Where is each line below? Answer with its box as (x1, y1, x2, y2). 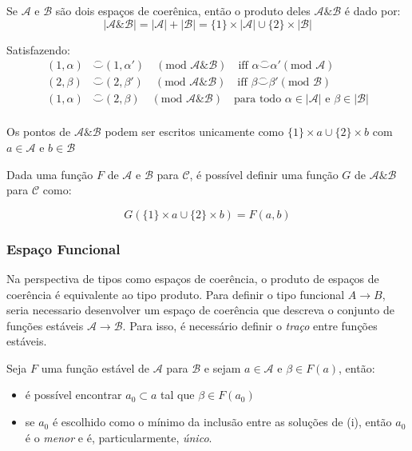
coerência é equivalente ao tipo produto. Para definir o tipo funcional (6, 285, 345, 302)
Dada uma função (6, 166, 93, 182)
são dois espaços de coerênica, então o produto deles (55, 2, 311, 18)
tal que (160, 386, 195, 403)
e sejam (204, 359, 241, 376)
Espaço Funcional (6, 238, 121, 258)
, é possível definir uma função (189, 166, 339, 182)
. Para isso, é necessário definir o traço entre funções (122, 317, 378, 333)
